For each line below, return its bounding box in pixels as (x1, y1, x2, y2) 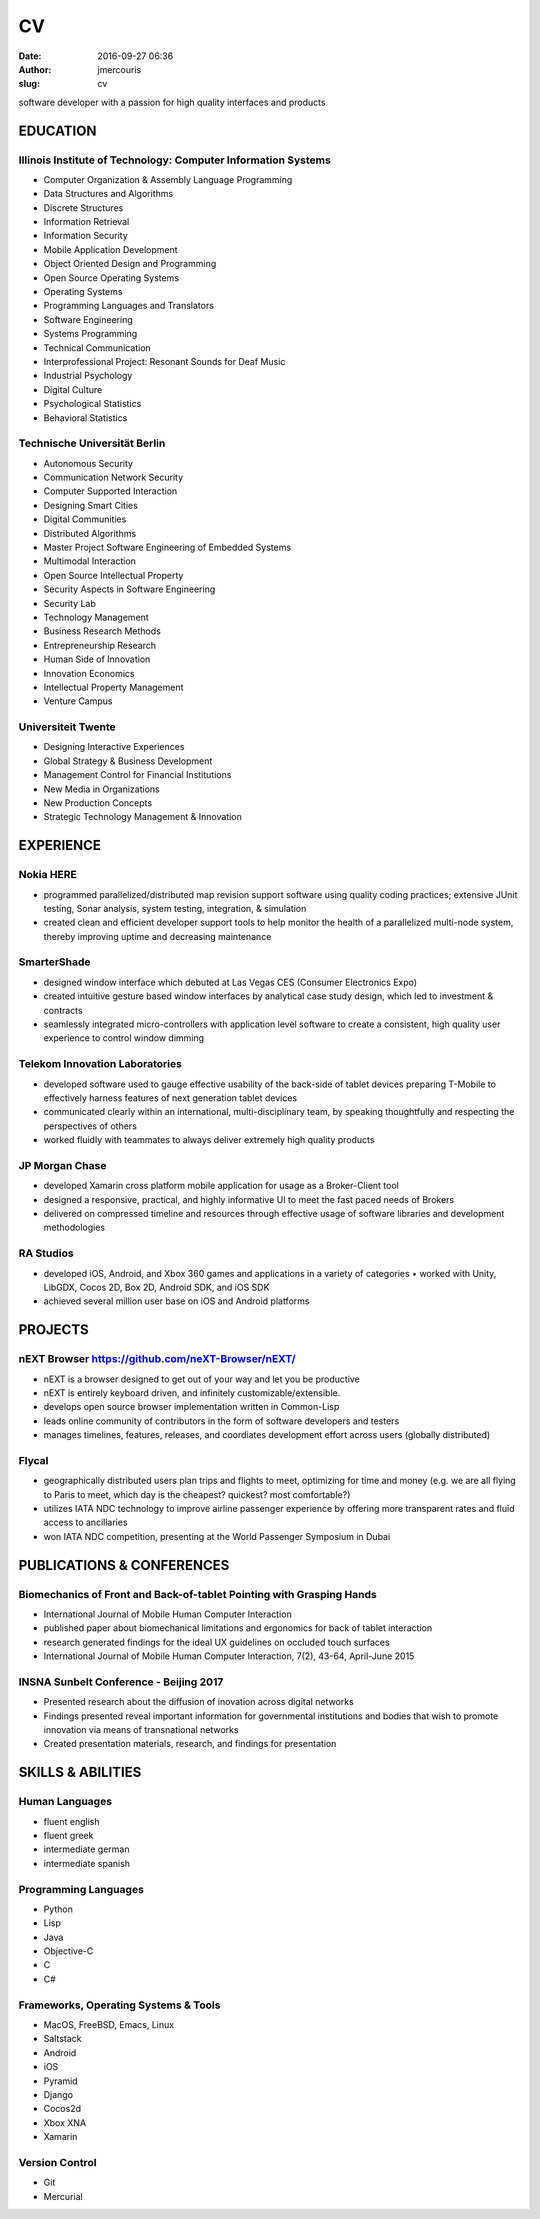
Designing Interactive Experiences (43, 741, 185, 753)
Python (43, 1903, 74, 1915)
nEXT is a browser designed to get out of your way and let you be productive (43, 1373, 360, 1385)
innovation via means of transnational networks (43, 1724, 239, 1736)
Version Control (18, 2155, 97, 2169)
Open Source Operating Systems (43, 271, 180, 284)
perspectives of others (43, 1120, 137, 1132)
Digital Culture (43, 383, 103, 395)
